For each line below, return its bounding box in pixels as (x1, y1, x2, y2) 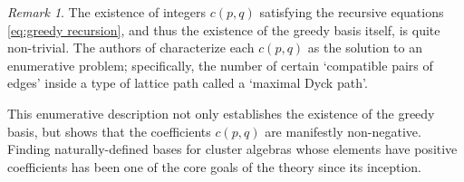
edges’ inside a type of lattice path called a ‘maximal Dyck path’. (7, 73, 368, 92)
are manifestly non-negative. (265, 121, 421, 140)
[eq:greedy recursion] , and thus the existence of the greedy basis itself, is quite (7, 20, 440, 39)
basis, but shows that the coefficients (7, 121, 211, 140)
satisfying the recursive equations (259, 3, 444, 21)
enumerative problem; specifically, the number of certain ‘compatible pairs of (7, 55, 433, 74)
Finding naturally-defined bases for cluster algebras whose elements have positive (7, 139, 458, 158)
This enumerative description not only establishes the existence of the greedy (7, 103, 435, 122)
